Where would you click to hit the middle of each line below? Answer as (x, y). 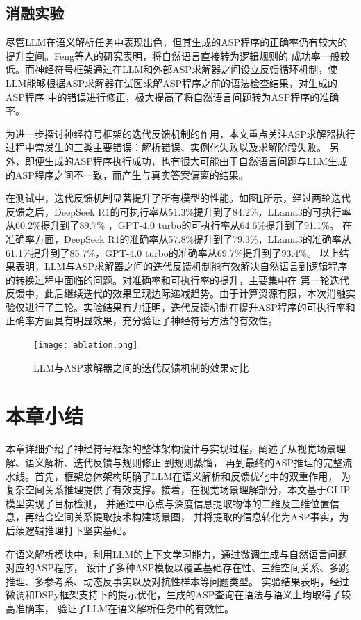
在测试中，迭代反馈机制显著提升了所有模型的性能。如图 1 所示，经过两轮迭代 (178, 198)
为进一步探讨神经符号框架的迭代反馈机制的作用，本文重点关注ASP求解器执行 (180, 133)
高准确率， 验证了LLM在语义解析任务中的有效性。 (120, 608)
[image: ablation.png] (86, 345)
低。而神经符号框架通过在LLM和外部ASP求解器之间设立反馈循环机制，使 (172, 69)
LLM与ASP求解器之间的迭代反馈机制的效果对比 (141, 367)
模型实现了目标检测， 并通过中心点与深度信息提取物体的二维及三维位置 (168, 503)
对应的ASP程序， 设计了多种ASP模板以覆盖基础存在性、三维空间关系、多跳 (177, 567)
